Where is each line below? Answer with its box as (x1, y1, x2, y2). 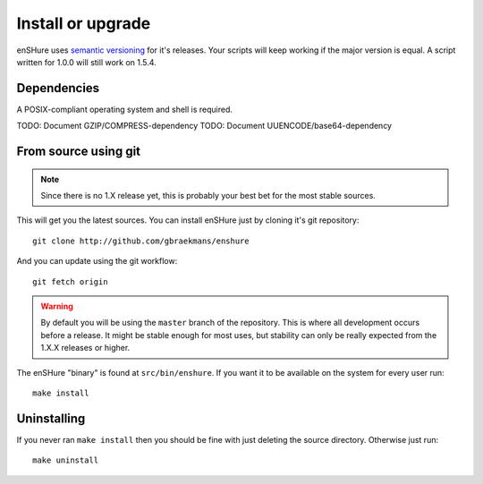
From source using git (16, 144, 141, 159)
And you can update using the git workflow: (16, 256, 178, 267)
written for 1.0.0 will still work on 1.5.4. (16, 56, 157, 67)
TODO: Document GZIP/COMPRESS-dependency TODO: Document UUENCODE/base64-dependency (16, 121, 393, 132)
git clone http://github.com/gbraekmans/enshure (32, 235, 250, 246)
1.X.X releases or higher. (40, 343, 131, 353)
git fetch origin (32, 276, 108, 286)
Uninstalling (16, 411, 86, 426)
